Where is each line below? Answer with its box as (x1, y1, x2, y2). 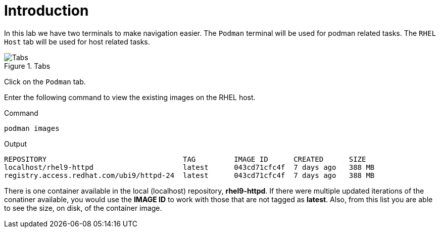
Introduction (4, 2, 89, 19)
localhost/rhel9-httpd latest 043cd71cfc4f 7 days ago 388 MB (4, 163, 375, 171)
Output (4, 139, 27, 148)
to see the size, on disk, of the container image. (4, 203, 162, 212)
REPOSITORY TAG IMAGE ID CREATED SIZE (4, 155, 366, 163)
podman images (4, 124, 60, 132)
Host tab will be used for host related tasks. (4, 37, 150, 46)
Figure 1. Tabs (4, 61, 51, 70)
